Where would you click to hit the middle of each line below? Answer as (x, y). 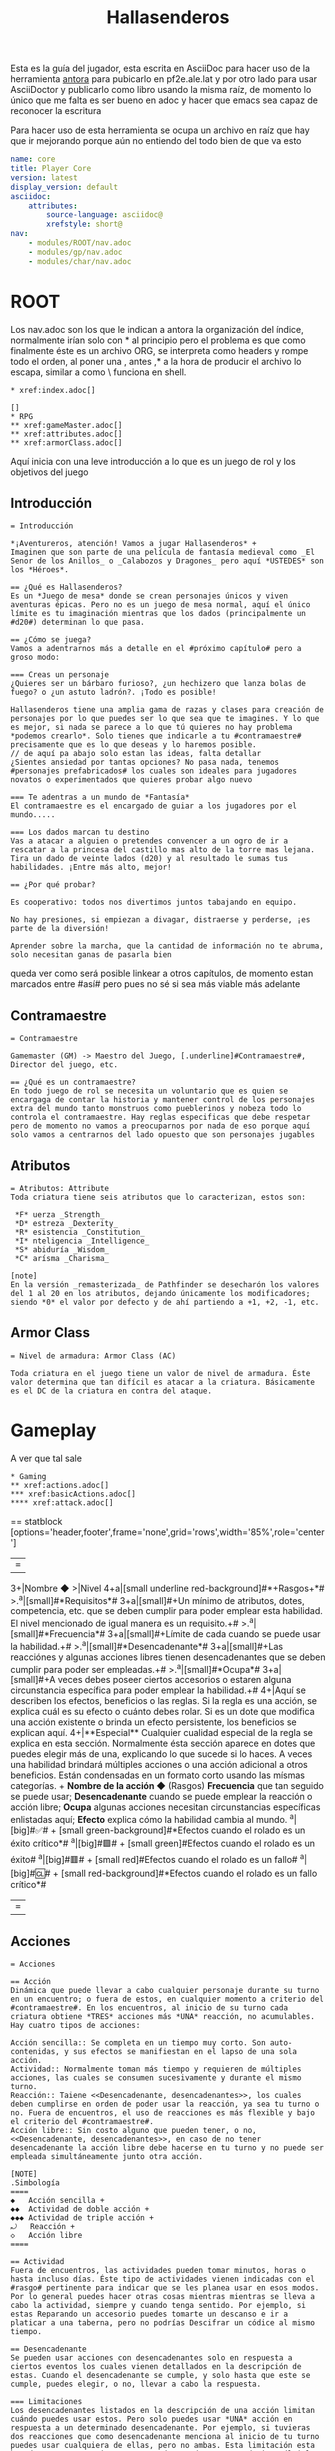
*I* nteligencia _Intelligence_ (82, 1241)
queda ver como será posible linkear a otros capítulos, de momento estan (162, 973)
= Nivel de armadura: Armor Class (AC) (93, 1356)
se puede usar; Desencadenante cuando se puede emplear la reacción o (161, 1797)
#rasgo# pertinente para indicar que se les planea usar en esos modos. (165, 2288)
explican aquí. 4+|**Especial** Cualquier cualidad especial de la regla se (161, 1733)
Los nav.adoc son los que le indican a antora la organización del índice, (157, 329)
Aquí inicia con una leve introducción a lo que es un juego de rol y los (153, 461)
